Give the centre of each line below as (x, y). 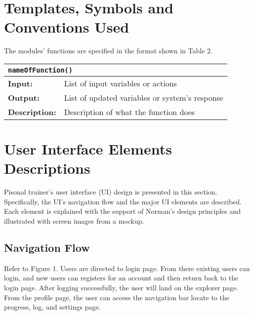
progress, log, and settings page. (52, 307)
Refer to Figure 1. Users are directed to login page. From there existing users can (127, 268)
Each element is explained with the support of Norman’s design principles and (123, 211)
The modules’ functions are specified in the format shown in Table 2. (108, 51)
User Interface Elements (88, 149)
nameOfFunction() (40, 70)
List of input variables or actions (120, 83)
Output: (24, 97)
